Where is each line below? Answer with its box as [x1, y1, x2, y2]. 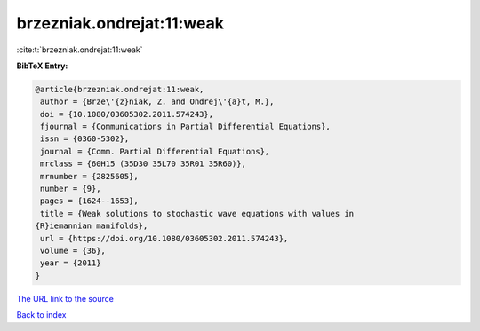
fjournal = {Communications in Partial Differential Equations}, [40, 122, 331, 132]
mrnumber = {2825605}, [40, 171, 140, 181]
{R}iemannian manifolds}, [35, 221, 148, 231]
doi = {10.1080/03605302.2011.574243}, [40, 109, 213, 119]
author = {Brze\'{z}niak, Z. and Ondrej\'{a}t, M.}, [40, 97, 275, 106]
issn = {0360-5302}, [40, 134, 130, 144]
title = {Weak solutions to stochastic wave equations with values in [40, 209, 355, 218]
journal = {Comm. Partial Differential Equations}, [40, 146, 270, 156]
